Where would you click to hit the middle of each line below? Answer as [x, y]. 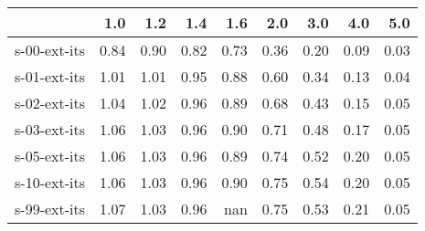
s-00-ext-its [50, 50]
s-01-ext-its [50, 76]
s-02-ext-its [50, 103]
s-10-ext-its [50, 182]
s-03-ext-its [50, 129]
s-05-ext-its [50, 156]
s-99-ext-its [50, 209]
